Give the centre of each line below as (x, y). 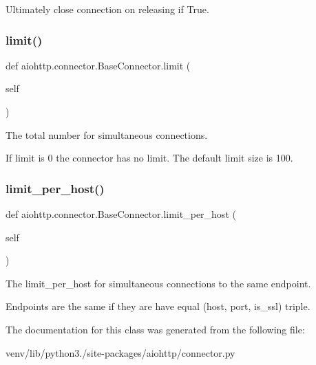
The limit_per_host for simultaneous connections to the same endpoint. (158, 283)
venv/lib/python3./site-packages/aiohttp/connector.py (120, 352)
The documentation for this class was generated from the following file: (155, 329)
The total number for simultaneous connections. (107, 134)
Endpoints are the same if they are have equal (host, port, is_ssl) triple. (158, 306)
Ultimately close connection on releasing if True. (107, 9)
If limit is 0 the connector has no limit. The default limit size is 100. (149, 158)
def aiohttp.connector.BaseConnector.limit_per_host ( (121, 214)
